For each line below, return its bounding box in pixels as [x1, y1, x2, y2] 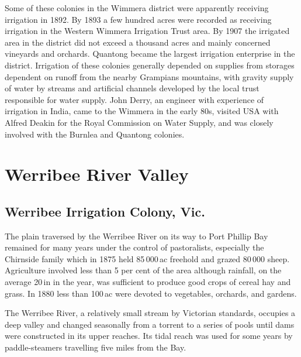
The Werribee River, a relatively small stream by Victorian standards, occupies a [5, 307, 296, 319]
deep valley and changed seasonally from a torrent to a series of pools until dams [5, 318, 295, 330]
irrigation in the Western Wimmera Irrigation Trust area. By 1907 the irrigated [5, 25, 290, 37]
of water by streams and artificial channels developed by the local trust [5, 82, 260, 94]
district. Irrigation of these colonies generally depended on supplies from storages [5, 59, 295, 71]
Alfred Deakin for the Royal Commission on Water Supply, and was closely [5, 116, 274, 128]
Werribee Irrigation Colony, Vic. [5, 202, 205, 220]
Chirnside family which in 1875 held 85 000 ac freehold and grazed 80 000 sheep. [5, 252, 290, 265]
